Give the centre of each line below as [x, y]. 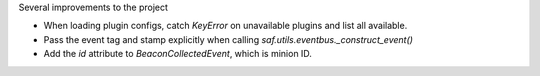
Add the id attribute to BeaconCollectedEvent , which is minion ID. [177, 54]
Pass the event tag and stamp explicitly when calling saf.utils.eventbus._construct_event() [228, 39]
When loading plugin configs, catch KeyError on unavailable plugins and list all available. [225, 26]
